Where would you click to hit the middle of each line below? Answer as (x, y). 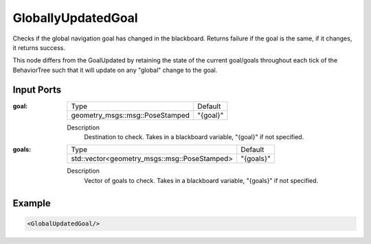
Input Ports (37, 89)
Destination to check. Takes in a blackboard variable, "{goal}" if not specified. (194, 137)
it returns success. (39, 47)
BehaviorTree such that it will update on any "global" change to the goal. (115, 70)
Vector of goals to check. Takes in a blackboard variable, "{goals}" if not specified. (201, 180)
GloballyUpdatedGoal (75, 18)
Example (32, 203)
